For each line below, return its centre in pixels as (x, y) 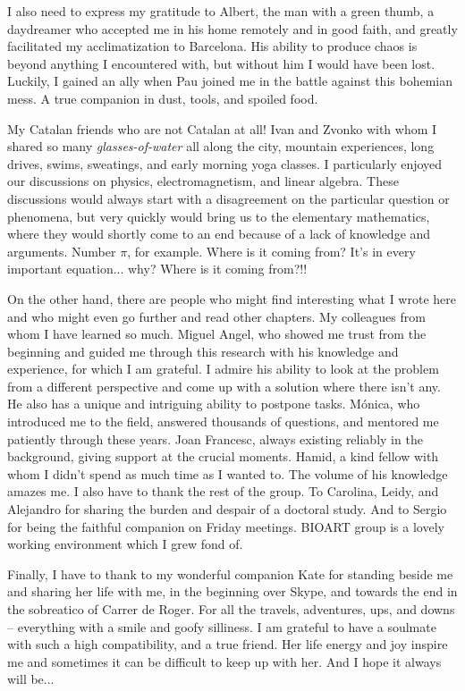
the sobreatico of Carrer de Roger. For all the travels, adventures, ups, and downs (231, 609)
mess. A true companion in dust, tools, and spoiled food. (163, 98)
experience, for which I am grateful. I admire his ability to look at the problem (223, 369)
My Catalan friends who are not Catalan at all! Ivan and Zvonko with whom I (222, 128)
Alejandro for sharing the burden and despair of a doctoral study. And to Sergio (227, 509)
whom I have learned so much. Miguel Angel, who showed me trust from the (217, 334)
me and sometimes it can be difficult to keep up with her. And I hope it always (224, 661)
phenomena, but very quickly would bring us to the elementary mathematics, (219, 216)
